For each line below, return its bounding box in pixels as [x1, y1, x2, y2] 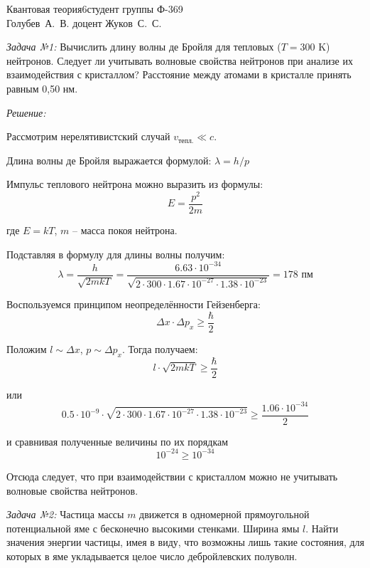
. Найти [305, 520, 339, 535]
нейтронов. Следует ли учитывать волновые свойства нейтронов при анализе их [6, 53, 353, 68]
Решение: [6, 105, 46, 120]
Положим [6, 341, 47, 356]
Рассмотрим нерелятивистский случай [6, 129, 170, 144]
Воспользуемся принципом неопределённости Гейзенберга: [6, 297, 261, 312]
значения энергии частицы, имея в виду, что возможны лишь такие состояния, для [6, 535, 364, 549]
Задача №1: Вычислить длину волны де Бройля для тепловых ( [6, 39, 281, 54]
